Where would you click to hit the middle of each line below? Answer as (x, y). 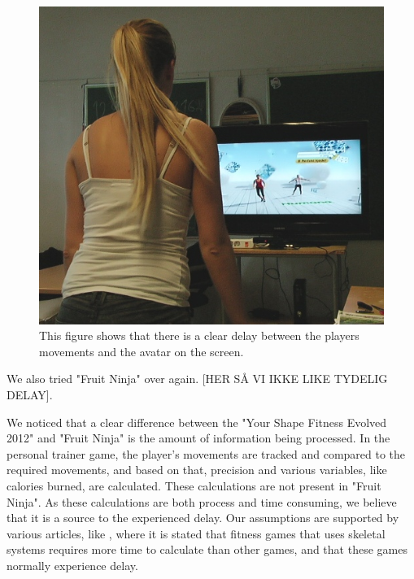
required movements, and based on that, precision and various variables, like (197, 470)
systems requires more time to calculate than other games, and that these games (207, 549)
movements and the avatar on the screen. (142, 351)
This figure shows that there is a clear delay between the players (199, 335)
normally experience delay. (72, 565)
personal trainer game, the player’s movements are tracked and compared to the (206, 453)
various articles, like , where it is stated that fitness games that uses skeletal (196, 533)
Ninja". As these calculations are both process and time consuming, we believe (202, 501)
